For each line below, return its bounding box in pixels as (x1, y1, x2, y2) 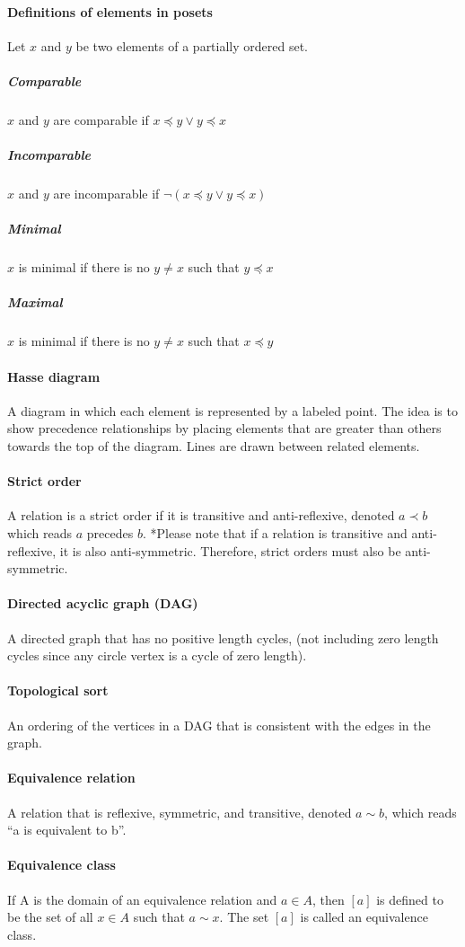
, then (312, 889, 345, 908)
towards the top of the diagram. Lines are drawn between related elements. (7, 437, 420, 455)
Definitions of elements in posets (7, 2, 213, 21)
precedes (86, 523, 134, 542)
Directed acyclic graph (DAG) (7, 594, 198, 613)
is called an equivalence (300, 907, 428, 926)
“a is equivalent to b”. (7, 820, 127, 839)
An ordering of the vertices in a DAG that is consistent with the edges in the (7, 715, 431, 734)
